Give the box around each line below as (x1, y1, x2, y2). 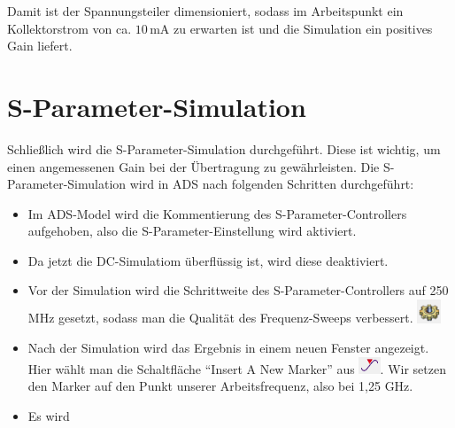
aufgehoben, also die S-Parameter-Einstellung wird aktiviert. (27, 222, 357, 240)
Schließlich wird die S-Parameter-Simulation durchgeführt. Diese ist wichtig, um (7, 139, 441, 158)
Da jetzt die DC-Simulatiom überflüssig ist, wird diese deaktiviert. (27, 251, 389, 269)
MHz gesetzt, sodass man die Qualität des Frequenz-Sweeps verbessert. (27, 308, 413, 327)
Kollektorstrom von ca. (7, 19, 132, 37)
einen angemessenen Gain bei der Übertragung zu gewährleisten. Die (7, 157, 380, 175)
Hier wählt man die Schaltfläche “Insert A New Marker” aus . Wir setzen (27, 359, 446, 377)
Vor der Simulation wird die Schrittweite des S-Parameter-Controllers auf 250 (27, 281, 449, 300)
